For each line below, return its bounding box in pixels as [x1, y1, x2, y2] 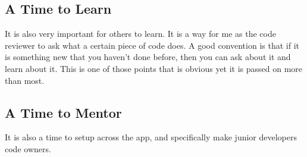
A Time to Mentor [5, 103, 122, 121]
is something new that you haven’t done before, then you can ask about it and [5, 51, 291, 63]
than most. [5, 74, 45, 86]
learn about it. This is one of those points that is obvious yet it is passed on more [5, 62, 303, 74]
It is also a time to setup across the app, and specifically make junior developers [5, 131, 297, 143]
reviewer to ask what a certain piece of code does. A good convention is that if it [5, 39, 299, 51]
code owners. [5, 142, 51, 155]
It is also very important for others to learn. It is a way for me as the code [5, 27, 276, 40]
